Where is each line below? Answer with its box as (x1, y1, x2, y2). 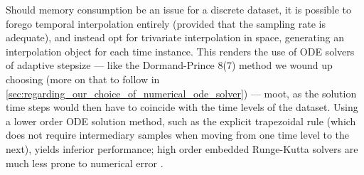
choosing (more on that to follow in (6, 71, 160, 86)
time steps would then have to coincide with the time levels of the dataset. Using (6, 100, 358, 115)
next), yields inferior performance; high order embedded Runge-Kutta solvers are (6, 141, 358, 156)
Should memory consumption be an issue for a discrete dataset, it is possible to (6, 2, 352, 16)
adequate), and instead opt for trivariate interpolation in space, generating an (6, 30, 345, 45)
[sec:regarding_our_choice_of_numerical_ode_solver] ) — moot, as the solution (6, 85, 357, 100)
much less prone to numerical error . (6, 155, 164, 170)
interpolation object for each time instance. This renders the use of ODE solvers (6, 43, 355, 58)
